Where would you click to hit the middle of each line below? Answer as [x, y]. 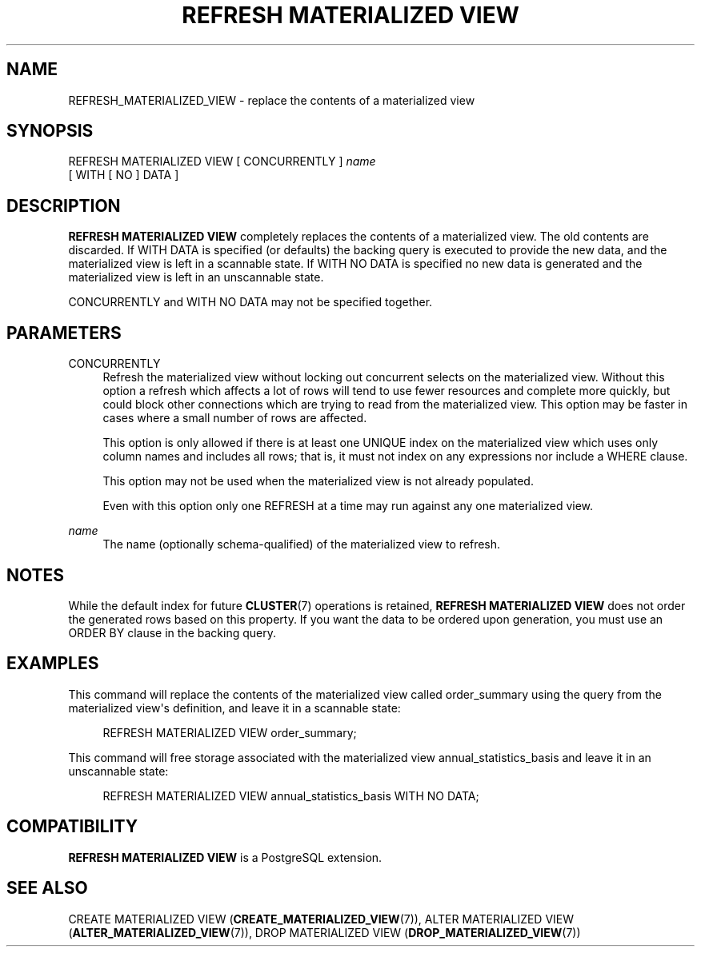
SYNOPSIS [50, 131]
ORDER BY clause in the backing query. [172, 632]
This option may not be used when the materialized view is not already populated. [318, 481]
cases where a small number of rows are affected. [235, 418]
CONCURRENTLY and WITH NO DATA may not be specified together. [250, 302]
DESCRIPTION [64, 205]
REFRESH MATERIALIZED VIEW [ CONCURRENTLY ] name [222, 161]
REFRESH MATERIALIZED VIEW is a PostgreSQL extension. [225, 857]
